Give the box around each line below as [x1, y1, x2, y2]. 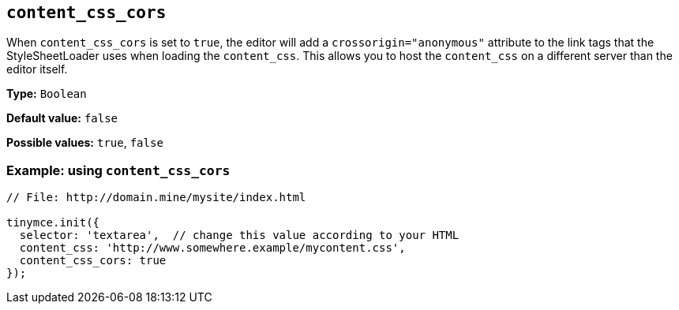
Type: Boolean [6, 87, 87, 101]
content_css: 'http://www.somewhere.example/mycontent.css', [19, 241, 406, 255]
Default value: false [6, 111, 118, 125]
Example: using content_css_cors [6, 162, 231, 178]
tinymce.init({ [6, 216, 100, 230]
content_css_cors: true [19, 254, 167, 267]
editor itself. [6, 62, 68, 77]
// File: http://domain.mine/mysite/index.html [6, 191, 306, 204]
